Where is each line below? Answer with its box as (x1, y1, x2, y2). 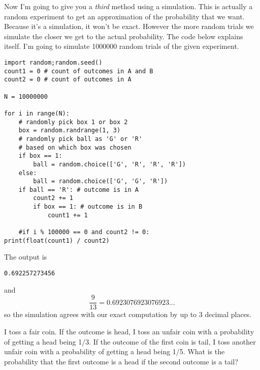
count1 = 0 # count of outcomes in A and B (4, 67, 153, 75)
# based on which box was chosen (18, 144, 132, 151)
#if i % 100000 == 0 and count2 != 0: (18, 229, 150, 236)
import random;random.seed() (4, 59, 103, 66)
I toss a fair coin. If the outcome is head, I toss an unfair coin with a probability (4, 326, 254, 336)
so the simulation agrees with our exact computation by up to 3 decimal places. (4, 309, 252, 320)
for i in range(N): (4, 109, 70, 117)
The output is (4, 251, 47, 262)
